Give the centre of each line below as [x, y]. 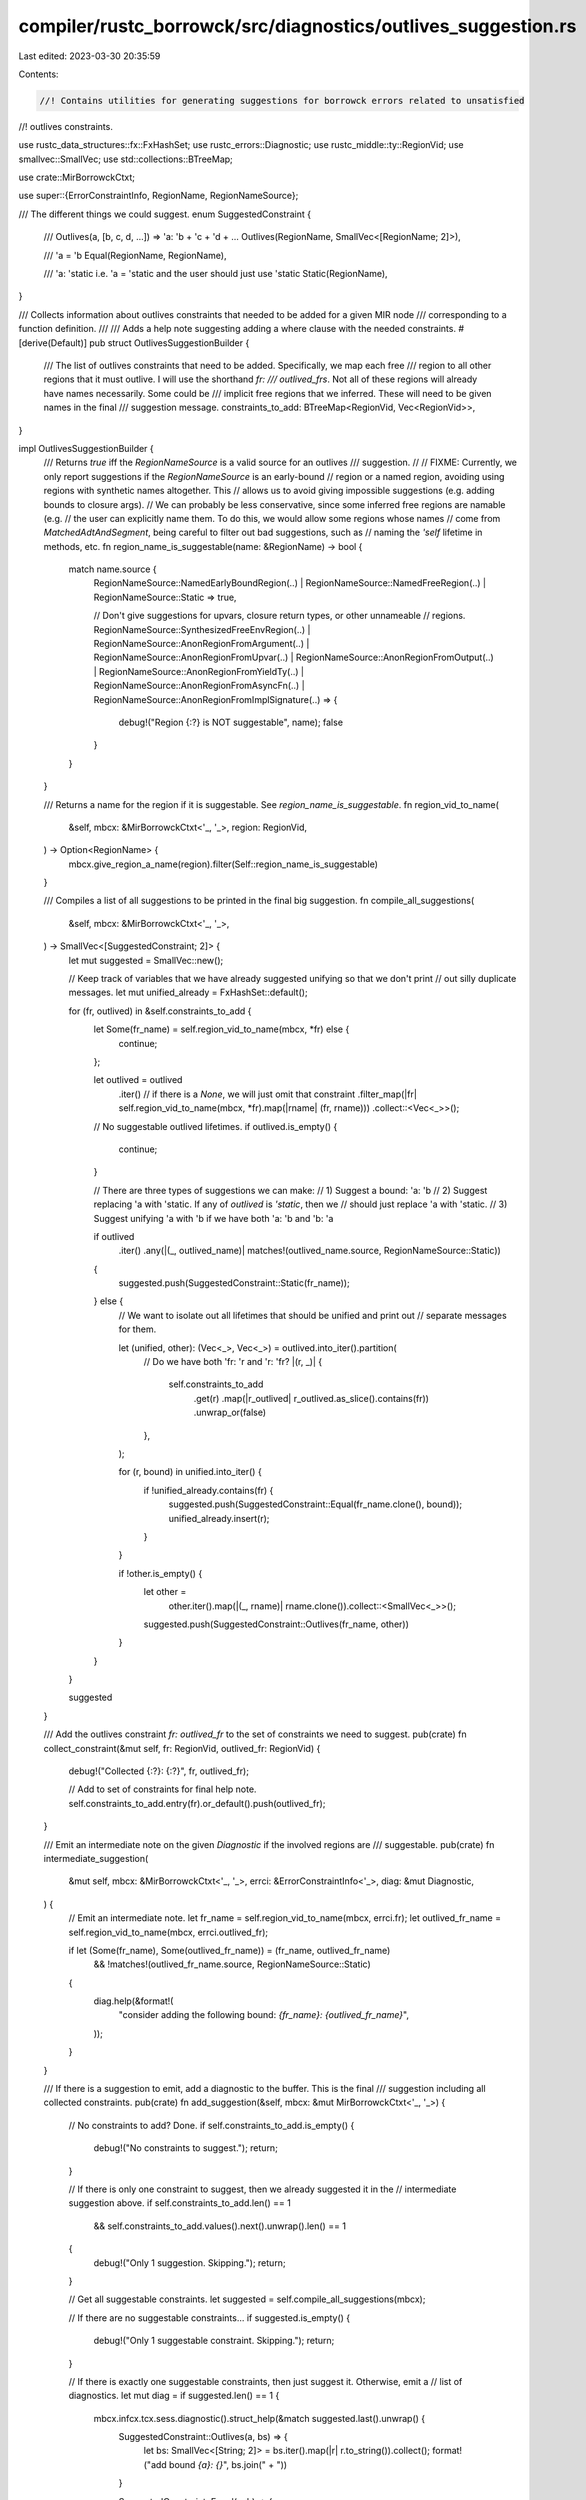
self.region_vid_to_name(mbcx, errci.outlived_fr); [168, 1932]
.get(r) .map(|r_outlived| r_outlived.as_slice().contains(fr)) [311, 1398]
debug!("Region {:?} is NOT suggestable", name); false [231, 722]
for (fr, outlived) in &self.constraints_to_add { [160, 1011]
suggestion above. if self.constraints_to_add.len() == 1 [180, 2203]
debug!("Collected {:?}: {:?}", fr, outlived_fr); [159, 1771]
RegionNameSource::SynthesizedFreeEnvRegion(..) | [202, 629]
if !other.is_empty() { [160, 1573]
